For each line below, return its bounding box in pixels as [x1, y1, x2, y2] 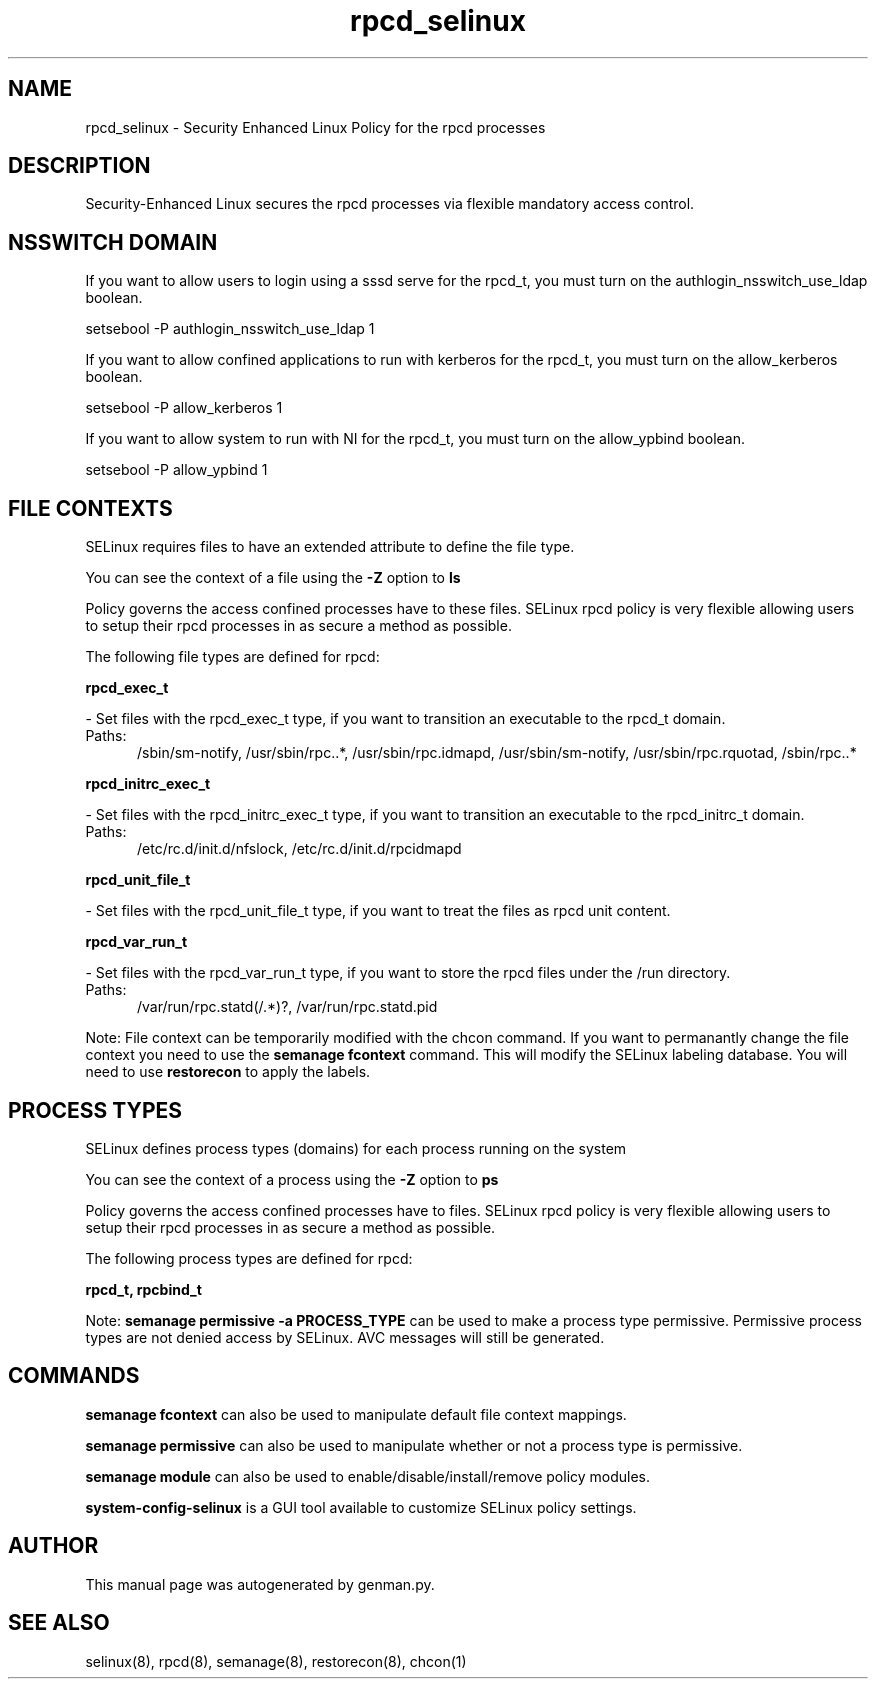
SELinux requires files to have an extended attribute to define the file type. [85, 538, 575, 556]
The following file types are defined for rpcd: [85, 648, 380, 666]
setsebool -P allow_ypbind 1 [85, 461, 268, 479]
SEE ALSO [8, 1610, 110, 1636]
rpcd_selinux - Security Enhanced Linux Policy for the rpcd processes [85, 118, 546, 136]
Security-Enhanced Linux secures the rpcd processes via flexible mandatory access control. [85, 195, 695, 213]
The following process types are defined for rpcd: [85, 1249, 413, 1267]
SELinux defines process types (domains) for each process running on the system [85, 1139, 627, 1157]
